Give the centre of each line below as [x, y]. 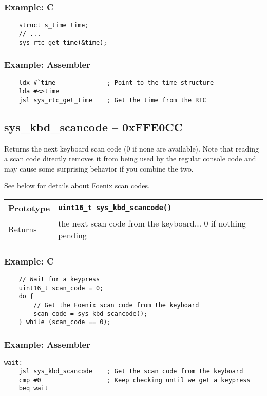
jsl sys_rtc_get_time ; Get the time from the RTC [112, 100]
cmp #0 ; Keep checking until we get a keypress [135, 380]
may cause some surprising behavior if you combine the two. [99, 168]
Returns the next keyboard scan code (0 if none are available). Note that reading [131, 148]
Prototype [29, 208]
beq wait [33, 389]
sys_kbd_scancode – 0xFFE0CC [94, 127]
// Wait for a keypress [59, 280]
